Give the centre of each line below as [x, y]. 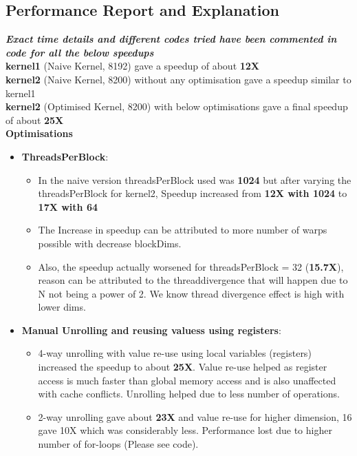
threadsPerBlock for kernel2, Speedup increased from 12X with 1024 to [193, 193]
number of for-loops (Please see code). [118, 444]
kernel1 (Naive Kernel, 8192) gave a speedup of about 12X [133, 66]
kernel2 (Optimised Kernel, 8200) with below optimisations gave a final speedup [177, 106]
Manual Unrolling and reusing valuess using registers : [151, 330]
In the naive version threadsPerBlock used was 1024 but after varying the [195, 179]
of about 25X [35, 120]
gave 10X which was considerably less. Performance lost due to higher [185, 430]
